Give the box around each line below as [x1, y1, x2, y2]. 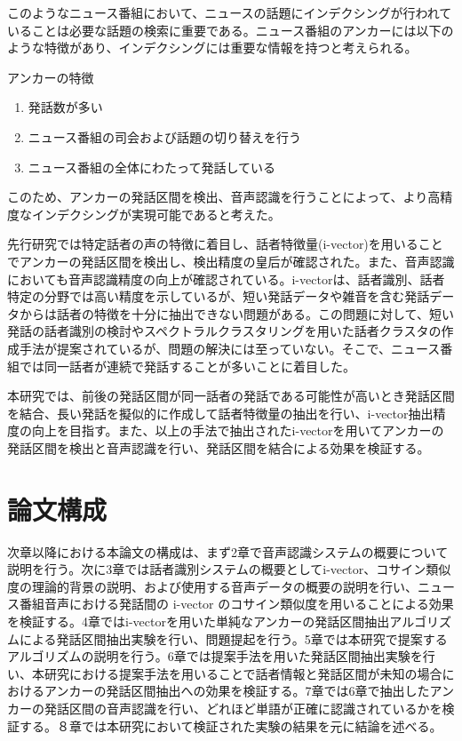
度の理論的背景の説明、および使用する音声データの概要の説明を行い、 [7, 577, 418, 595]
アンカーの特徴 [7, 68, 94, 86]
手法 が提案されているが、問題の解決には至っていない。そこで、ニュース [19, 339, 441, 357]
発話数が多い [28, 98, 103, 116]
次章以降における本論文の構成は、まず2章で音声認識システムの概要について [7, 542, 449, 561]
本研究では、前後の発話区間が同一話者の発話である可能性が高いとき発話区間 [7, 386, 455, 405]
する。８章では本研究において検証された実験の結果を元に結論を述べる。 [19, 716, 442, 735]
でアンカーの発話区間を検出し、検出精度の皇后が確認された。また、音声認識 [7, 251, 455, 270]
